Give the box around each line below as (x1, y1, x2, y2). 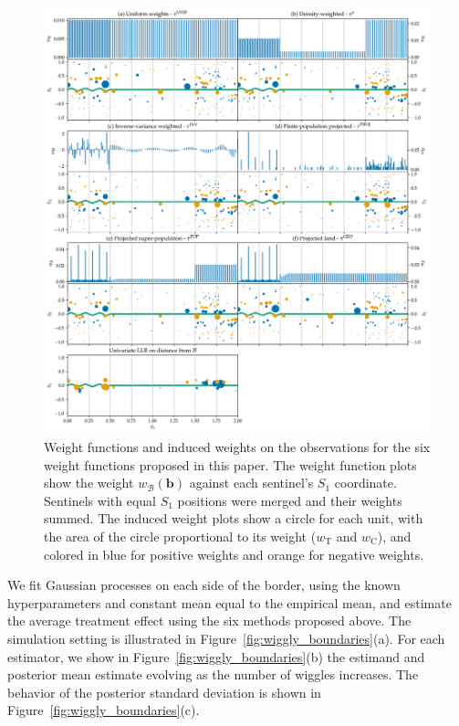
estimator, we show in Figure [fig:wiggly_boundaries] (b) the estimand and (7, 647, 425, 666)
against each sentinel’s (189, 473, 314, 492)
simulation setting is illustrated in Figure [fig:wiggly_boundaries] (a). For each (7, 628, 445, 647)
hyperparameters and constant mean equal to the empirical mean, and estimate (7, 593, 452, 612)
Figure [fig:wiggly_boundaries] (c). (7, 700, 200, 720)
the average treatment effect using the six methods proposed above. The (7, 611, 412, 630)
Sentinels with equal (44, 490, 156, 510)
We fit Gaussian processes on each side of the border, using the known (7, 575, 401, 594)
